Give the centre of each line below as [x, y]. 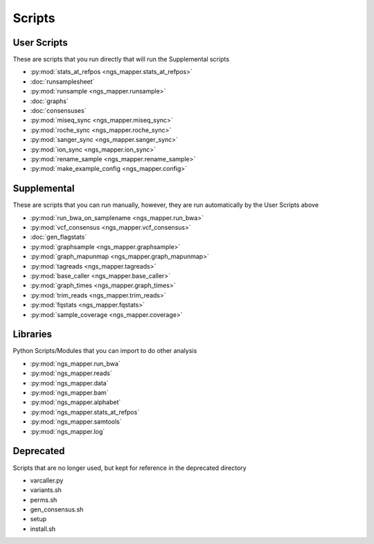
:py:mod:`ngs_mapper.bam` [69, 393]
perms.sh [44, 500]
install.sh [43, 529]
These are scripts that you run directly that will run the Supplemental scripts [121, 60]
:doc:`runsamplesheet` [62, 81]
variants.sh [46, 490]
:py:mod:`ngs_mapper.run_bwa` [75, 363]
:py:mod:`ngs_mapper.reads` [71, 373]
